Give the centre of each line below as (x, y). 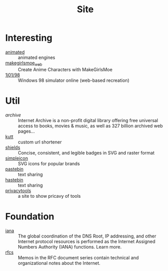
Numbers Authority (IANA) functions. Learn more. (70, 247)
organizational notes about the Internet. (59, 263)
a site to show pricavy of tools (49, 196)
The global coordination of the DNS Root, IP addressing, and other (87, 236)
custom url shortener (40, 142)
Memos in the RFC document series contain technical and (78, 257)
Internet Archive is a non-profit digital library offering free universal (88, 120)
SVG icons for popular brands (49, 163)
